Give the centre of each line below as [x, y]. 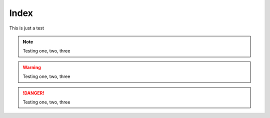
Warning [32, 67]
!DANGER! [33, 93]
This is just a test [27, 28]
